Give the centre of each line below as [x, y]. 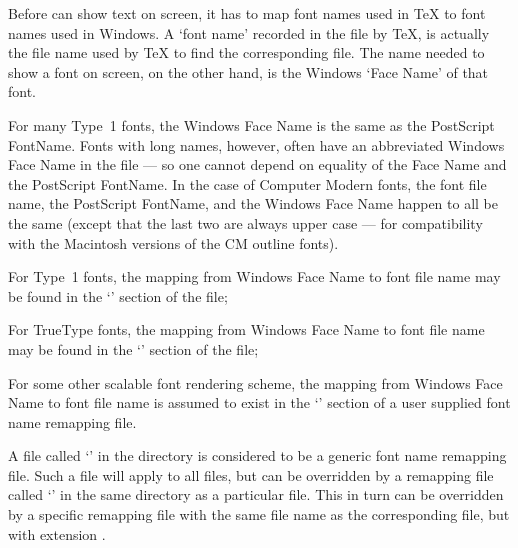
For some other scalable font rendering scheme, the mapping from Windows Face [255, 382]
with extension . [57, 533]
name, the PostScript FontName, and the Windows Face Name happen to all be [253, 203]
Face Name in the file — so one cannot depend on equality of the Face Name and [257, 164]
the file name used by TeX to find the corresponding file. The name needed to [246, 52]
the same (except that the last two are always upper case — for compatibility [245, 222]
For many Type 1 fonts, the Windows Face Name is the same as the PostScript [251, 124]
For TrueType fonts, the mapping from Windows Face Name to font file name [246, 329]
